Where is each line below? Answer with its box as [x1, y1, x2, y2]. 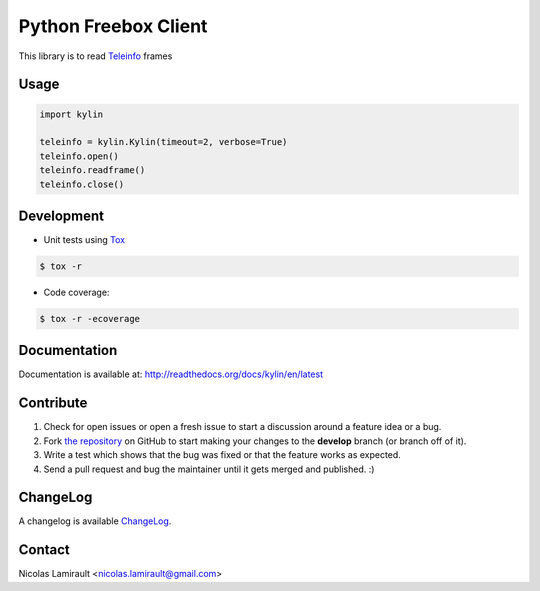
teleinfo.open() [39, 150, 120, 162]
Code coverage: [43, 286, 110, 298]
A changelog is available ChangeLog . [18, 515, 172, 527]
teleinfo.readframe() [39, 165, 146, 176]
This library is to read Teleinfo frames [18, 50, 173, 62]
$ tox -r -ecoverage [39, 313, 140, 324]
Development [18, 207, 105, 224]
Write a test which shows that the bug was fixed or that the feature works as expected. [43, 449, 402, 461]
